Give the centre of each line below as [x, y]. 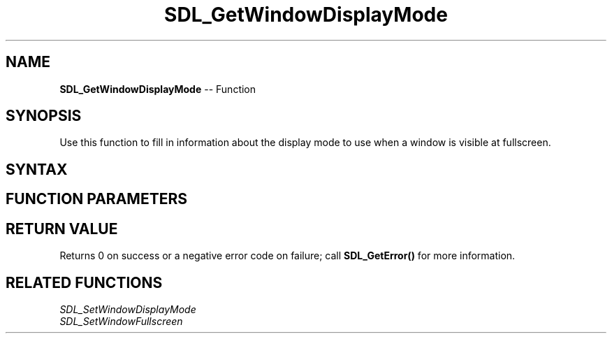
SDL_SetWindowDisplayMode [128, 309]
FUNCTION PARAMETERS [96, 199]
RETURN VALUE [62, 229]
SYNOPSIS [44, 116]
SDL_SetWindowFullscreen [121, 321]
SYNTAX [37, 169]
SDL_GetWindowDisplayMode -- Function [158, 89]
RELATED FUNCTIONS [84, 282]
